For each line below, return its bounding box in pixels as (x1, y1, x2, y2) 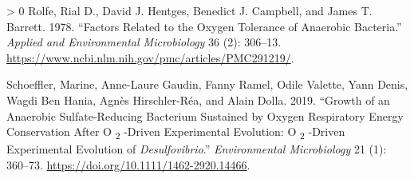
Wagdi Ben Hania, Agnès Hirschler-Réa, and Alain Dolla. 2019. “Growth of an (6, 91, 390, 108)
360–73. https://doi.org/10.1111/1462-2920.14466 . (6, 156, 250, 173)
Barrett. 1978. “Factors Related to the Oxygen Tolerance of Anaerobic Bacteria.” (6, 18, 402, 34)
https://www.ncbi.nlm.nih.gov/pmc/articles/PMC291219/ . (6, 49, 294, 66)
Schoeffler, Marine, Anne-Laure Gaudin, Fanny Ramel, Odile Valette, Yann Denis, (6, 76, 408, 93)
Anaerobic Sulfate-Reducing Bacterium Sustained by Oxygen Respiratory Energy (6, 107, 404, 124)
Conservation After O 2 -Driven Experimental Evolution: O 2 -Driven (6, 123, 345, 141)
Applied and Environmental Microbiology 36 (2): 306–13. (6, 34, 282, 50)
